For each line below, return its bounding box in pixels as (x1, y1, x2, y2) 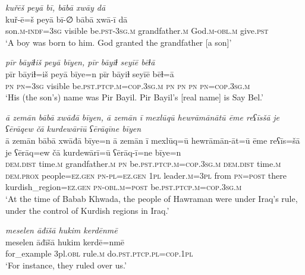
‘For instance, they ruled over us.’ (5, 258, 127, 271)
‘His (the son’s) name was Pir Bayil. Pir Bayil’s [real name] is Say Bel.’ (5, 91, 263, 103)
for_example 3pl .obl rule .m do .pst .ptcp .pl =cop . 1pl (5, 247, 193, 260)
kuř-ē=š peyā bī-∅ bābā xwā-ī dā (5, 12, 128, 25)
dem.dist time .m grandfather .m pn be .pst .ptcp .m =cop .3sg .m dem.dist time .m (5, 157, 281, 170)
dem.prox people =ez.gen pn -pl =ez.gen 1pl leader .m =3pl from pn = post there (5, 169, 287, 181)
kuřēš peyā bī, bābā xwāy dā (5, 1, 106, 13)
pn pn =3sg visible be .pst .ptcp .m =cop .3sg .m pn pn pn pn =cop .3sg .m (5, 79, 250, 91)
